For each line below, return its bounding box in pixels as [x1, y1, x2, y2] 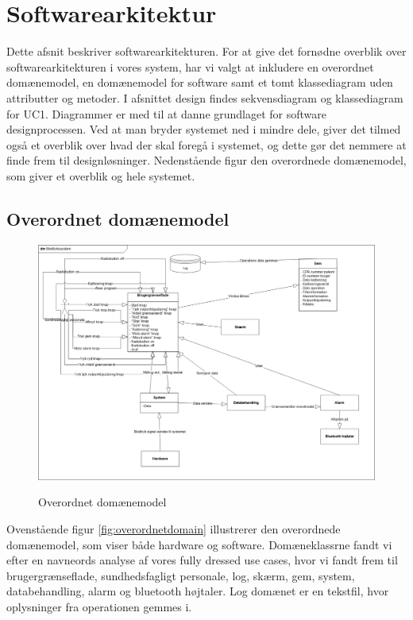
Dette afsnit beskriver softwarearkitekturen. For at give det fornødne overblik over [6, 43, 407, 60]
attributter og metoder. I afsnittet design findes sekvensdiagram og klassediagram [6, 89, 403, 106]
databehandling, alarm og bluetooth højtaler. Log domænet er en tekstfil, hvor [6, 583, 389, 599]
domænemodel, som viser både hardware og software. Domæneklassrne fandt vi [6, 536, 392, 552]
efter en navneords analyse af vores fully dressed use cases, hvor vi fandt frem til [6, 552, 398, 568]
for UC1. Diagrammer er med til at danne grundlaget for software [6, 105, 327, 122]
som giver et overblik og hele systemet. [6, 167, 195, 184]
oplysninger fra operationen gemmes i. [6, 598, 192, 614]
